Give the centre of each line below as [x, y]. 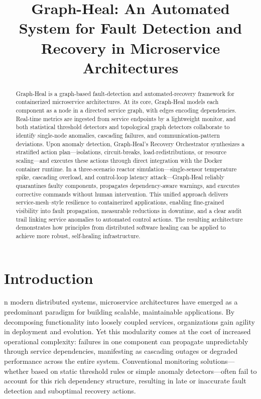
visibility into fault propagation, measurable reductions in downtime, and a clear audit [129, 210]
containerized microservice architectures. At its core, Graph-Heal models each [117, 102]
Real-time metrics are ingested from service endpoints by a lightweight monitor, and [126, 118]
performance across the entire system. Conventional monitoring [101, 361]
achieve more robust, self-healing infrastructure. [78, 235]
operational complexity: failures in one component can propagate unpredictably [126, 341]
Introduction [49, 278]
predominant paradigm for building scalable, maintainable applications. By [119, 312]
